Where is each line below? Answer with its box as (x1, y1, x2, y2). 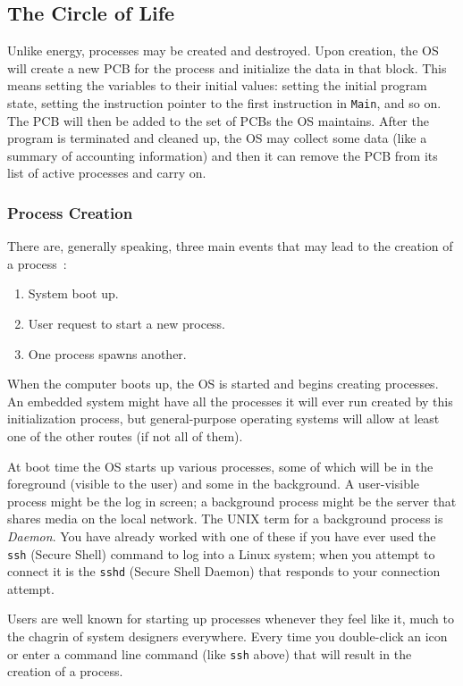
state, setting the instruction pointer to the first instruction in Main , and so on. (7, 93, 442, 112)
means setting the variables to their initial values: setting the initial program (7, 76, 427, 95)
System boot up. (28, 284, 119, 303)
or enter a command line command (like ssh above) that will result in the (7, 644, 412, 663)
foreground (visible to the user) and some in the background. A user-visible (7, 474, 420, 493)
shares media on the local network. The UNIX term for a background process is (7, 509, 443, 528)
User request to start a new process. (28, 314, 226, 333)
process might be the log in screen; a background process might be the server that (7, 491, 457, 510)
